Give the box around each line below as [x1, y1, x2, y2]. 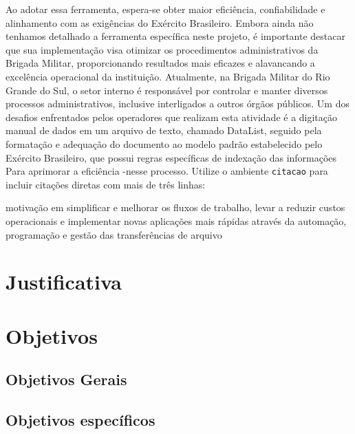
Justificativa [6, 268, 122, 296]
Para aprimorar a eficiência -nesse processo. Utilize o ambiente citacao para [6, 164, 328, 178]
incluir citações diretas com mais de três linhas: [6, 177, 206, 191]
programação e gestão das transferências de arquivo [6, 227, 222, 241]
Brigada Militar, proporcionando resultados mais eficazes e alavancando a [6, 56, 315, 70]
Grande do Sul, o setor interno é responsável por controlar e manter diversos [6, 83, 328, 97]
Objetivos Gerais [6, 369, 127, 390]
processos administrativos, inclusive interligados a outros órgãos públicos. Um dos [6, 96, 349, 111]
